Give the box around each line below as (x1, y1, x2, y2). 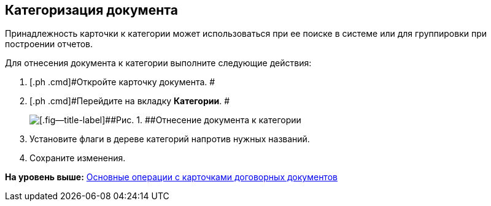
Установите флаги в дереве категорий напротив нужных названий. (29, 134, 310, 145)
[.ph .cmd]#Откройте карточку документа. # (29, 77, 215, 88)
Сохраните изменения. (29, 153, 126, 164)
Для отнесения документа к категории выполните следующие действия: (5, 58, 312, 69)
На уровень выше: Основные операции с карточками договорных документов (5, 172, 338, 183)
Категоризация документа (5, 2, 178, 18)
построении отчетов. (5, 39, 93, 50)
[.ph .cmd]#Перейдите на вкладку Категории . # (29, 96, 230, 107)
